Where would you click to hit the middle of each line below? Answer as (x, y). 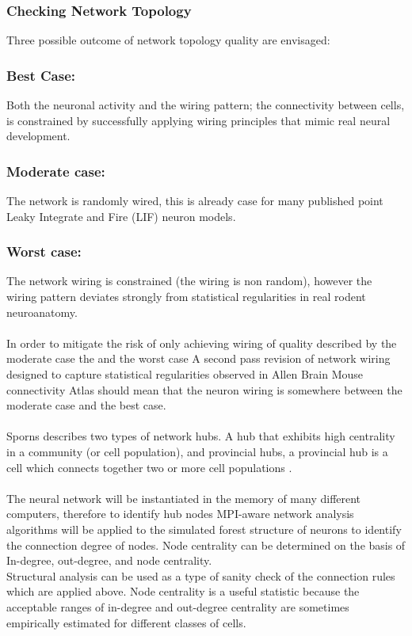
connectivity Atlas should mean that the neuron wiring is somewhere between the (204, 389)
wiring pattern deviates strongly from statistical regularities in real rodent (186, 297)
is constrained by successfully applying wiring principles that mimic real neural (198, 120)
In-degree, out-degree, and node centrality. (109, 560)
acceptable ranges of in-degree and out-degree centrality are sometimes (178, 606)
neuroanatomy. (42, 312)
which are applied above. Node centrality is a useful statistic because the (183, 591)
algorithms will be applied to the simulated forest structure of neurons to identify (204, 529)
